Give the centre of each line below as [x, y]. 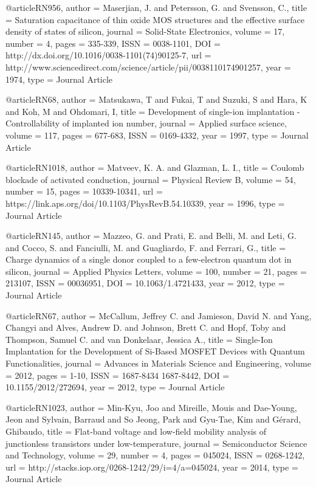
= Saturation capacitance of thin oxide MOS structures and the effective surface [155, 19]
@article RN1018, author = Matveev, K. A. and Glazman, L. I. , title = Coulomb [155, 168]
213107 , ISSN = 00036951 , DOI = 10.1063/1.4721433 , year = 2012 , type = [145, 283]
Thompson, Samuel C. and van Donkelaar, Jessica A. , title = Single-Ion [139, 339]
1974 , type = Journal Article [59, 79]
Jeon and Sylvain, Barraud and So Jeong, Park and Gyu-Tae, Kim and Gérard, [153, 419]
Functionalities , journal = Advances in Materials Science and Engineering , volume [158, 363]
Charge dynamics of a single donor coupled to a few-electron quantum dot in [149, 259]
